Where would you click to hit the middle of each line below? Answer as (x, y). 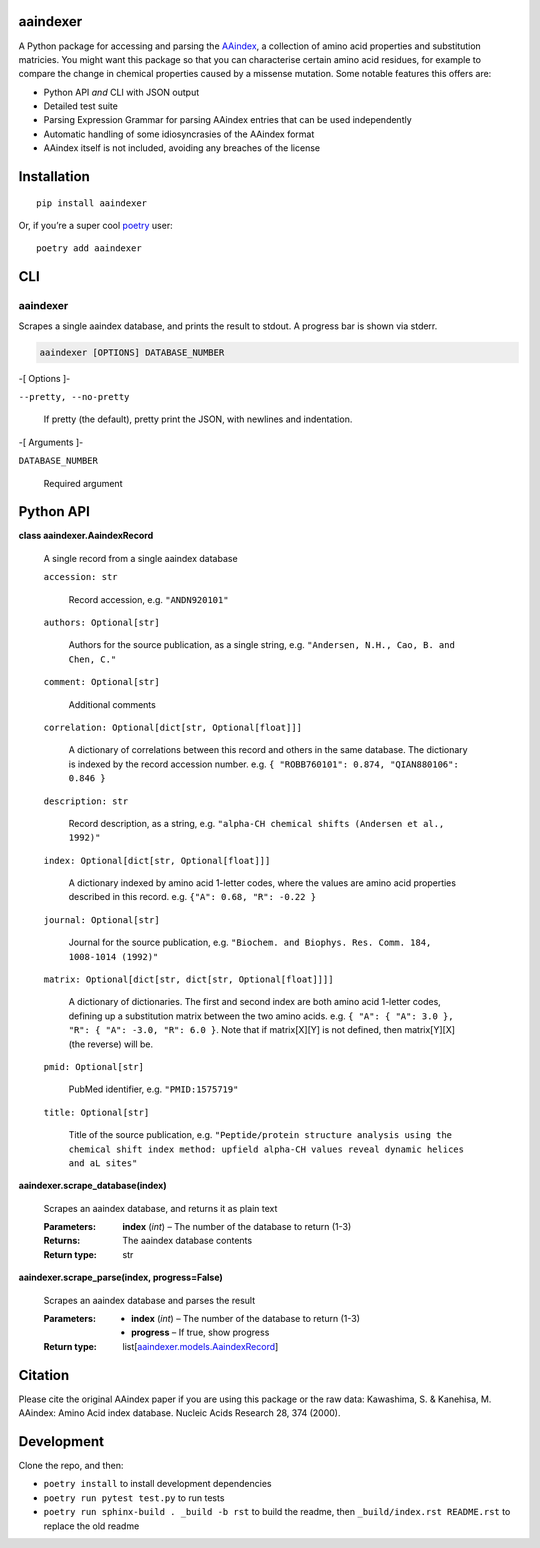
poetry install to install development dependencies (157, 1484)
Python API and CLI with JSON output (121, 92)
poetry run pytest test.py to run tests (134, 1497)
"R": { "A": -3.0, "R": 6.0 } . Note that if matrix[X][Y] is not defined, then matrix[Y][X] (261, 1030)
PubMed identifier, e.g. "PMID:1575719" (153, 1089)
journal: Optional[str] (101, 919)
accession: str (81, 577)
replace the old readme (91, 1526)
